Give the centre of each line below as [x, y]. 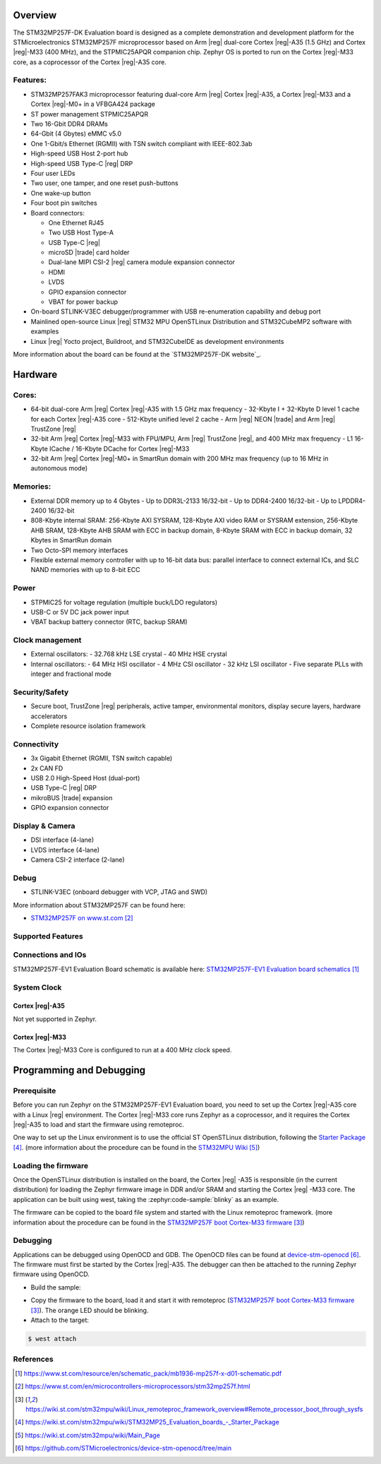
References [33, 1359]
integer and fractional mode [71, 674]
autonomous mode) [59, 468]
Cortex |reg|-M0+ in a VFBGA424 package [93, 104]
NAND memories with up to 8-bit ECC [85, 570]
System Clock [37, 987]
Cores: [25, 395]
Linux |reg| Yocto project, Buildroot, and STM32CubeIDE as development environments [157, 341]
